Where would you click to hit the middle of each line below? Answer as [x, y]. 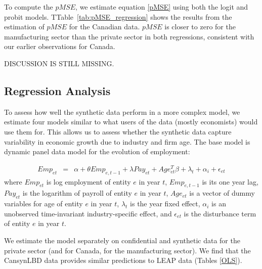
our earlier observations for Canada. [60, 46]
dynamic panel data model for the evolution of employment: [97, 151]
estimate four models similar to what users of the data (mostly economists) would [131, 122]
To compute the [29, 7]
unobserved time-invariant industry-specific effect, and [88, 213]
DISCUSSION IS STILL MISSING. [59, 63]
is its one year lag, [230, 181]
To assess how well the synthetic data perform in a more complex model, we [122, 111]
